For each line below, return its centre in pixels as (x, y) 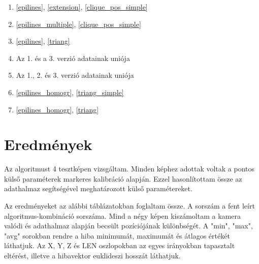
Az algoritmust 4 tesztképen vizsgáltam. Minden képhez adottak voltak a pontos (129, 169)
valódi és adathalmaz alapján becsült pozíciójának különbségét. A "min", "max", (128, 226)
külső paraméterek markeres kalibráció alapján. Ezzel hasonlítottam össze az (123, 178)
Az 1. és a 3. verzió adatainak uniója (73, 58)
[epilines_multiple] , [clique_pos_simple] (78, 24)
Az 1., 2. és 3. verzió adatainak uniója (75, 75)
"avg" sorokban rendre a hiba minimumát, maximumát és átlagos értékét (117, 235)
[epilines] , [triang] (43, 41)
